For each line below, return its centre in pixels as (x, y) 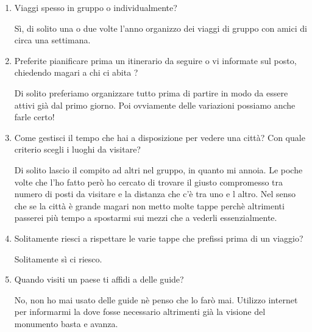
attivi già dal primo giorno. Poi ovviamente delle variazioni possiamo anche (155, 105)
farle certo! (34, 117)
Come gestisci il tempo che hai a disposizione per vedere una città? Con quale (160, 137)
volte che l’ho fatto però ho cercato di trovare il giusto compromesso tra (149, 182)
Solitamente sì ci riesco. (58, 258)
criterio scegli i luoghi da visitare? (77, 149)
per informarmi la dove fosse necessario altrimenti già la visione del (140, 312)
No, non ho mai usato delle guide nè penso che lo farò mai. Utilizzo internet (156, 299)
